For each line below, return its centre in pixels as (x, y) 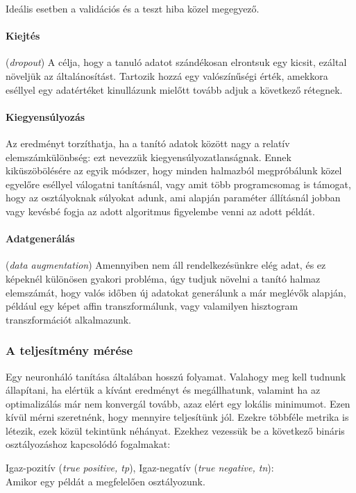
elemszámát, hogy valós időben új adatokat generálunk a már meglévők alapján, (176, 292)
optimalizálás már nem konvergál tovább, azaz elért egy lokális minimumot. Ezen (178, 403)
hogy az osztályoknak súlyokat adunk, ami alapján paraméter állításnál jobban (173, 198)
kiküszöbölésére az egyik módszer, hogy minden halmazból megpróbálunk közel (174, 170)
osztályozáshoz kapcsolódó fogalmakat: (88, 444)
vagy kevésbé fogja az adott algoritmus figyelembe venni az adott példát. (160, 211)
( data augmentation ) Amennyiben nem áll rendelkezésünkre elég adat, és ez (166, 265)
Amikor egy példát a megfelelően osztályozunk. (105, 481)
